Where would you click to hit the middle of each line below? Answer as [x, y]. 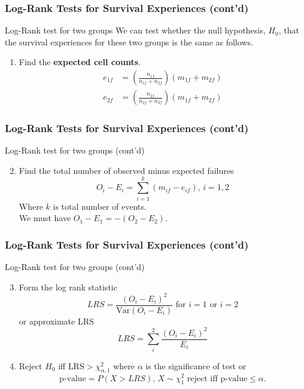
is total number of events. [100, 206]
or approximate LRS [56, 321]
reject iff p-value [217, 379]
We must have [45, 218]
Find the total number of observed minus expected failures [126, 170]
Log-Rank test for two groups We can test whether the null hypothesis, [135, 30]
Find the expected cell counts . [80, 62]
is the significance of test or [196, 365]
